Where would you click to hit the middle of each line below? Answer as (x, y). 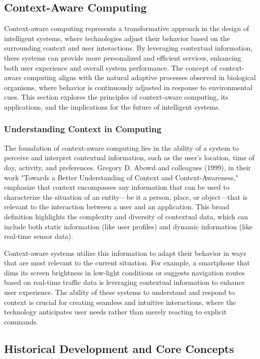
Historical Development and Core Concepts (119, 348)
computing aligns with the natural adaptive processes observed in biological (140, 77)
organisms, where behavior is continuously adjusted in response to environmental (128, 87)
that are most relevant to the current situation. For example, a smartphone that (127, 263)
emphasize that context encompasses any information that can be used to (117, 187)
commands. (21, 321)
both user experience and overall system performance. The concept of (111, 67)
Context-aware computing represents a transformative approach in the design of (126, 28)
